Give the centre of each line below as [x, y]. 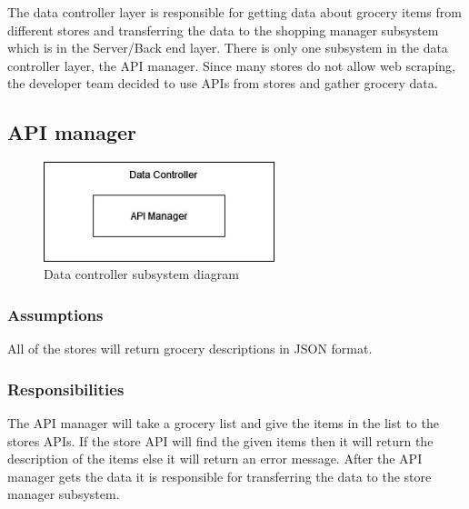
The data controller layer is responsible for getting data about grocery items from [234, 12]
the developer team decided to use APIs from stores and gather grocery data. [223, 83]
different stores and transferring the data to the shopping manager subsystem [223, 30]
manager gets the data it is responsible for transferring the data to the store [220, 476]
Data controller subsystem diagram [141, 274]
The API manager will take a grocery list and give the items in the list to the [223, 422]
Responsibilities [66, 389]
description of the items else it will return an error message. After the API [215, 459]
